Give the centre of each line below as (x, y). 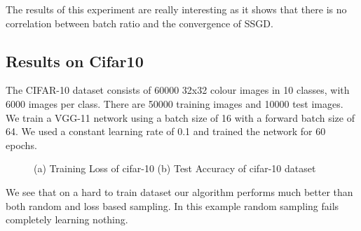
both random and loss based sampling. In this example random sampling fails (172, 205)
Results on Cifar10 (75, 61)
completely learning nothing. (67, 219)
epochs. (21, 145)
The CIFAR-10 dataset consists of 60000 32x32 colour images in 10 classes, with (178, 90)
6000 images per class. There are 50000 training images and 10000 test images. (175, 103)
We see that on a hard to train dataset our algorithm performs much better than (179, 191)
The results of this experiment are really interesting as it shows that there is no (176, 9)
